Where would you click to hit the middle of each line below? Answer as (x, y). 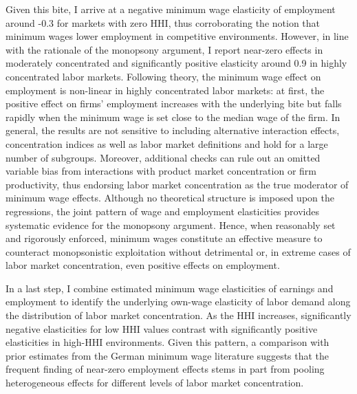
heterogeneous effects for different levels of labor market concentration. (155, 383)
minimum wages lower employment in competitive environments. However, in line (177, 36)
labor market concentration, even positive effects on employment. (143, 265)
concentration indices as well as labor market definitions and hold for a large (167, 143)
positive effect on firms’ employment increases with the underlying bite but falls (174, 103)
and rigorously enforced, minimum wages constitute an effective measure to (164, 238)
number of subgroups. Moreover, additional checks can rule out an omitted (163, 157)
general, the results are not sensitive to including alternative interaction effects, (173, 130)
